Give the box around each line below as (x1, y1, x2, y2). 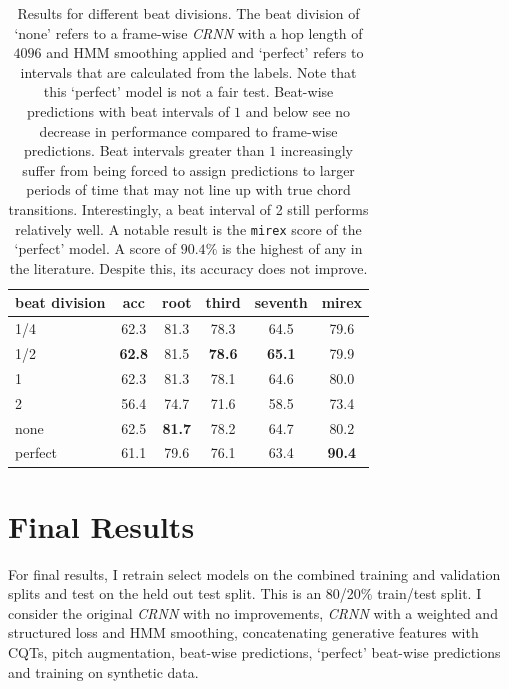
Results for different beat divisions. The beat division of (17, 3, 360, 23)
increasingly (280, 140, 353, 161)
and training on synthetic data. (8, 661, 199, 682)
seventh (254, 292, 308, 313)
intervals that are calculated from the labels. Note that (20, 61, 357, 82)
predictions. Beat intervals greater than (24, 140, 265, 161)
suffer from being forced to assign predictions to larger (22, 159, 355, 180)
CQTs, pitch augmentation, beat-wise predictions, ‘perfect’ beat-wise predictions (8, 642, 501, 663)
